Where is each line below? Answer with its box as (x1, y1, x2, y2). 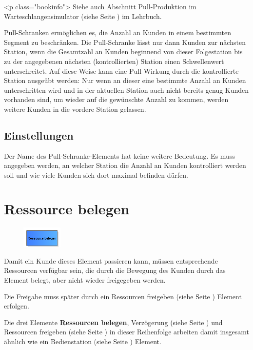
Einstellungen (4, 127, 74, 143)
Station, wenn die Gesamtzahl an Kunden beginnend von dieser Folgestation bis (4, 46, 243, 57)
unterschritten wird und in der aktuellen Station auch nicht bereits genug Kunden (4, 84, 249, 95)
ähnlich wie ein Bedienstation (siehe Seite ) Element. (4, 336, 161, 346)
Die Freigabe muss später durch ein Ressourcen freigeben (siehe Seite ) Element (4, 291, 242, 301)
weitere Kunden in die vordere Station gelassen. (4, 103, 146, 114)
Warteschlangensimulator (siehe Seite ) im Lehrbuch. (4, 11, 162, 21)
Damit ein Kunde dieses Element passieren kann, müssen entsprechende (4, 255, 218, 266)
